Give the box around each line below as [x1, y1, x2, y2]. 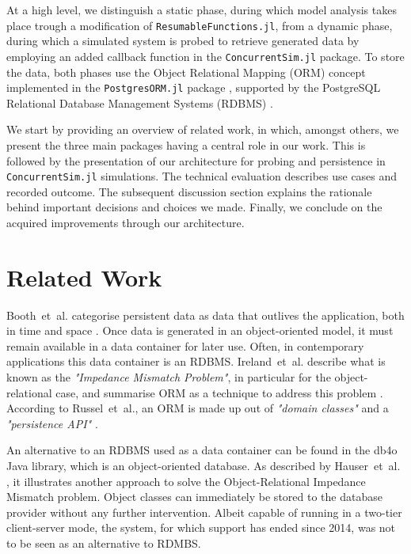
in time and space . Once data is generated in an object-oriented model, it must [6, 322, 394, 339]
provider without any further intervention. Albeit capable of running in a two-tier [6, 503, 402, 520]
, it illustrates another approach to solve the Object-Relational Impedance [6, 472, 366, 489]
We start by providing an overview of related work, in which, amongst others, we [6, 121, 399, 138]
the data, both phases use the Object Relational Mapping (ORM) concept [6, 63, 366, 80]
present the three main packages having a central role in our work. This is [6, 136, 366, 153]
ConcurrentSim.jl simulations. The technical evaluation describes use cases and [6, 168, 398, 184]
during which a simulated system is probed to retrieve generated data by [6, 32, 360, 49]
